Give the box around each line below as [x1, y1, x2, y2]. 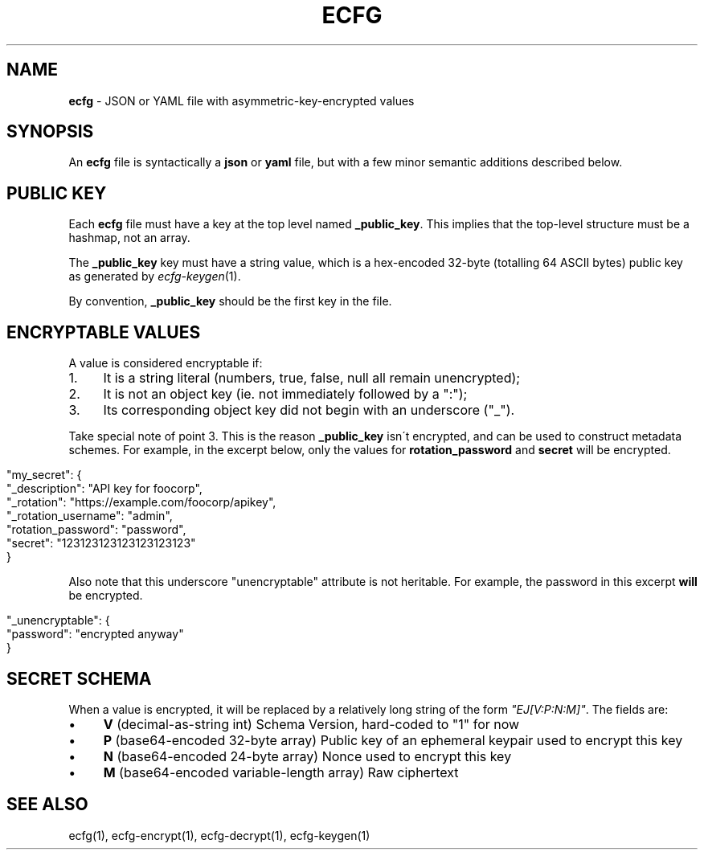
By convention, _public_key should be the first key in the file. [68, 294, 392, 309]
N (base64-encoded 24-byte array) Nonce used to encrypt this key [103, 747, 512, 764]
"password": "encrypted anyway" [6, 627, 184, 641]
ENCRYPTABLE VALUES [6, 322, 201, 342]
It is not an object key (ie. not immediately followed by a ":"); [103, 386, 468, 403]
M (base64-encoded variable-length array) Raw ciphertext [103, 764, 459, 780]
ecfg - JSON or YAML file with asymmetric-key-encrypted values [68, 93, 415, 108]
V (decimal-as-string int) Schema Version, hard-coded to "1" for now [103, 715, 520, 732]
